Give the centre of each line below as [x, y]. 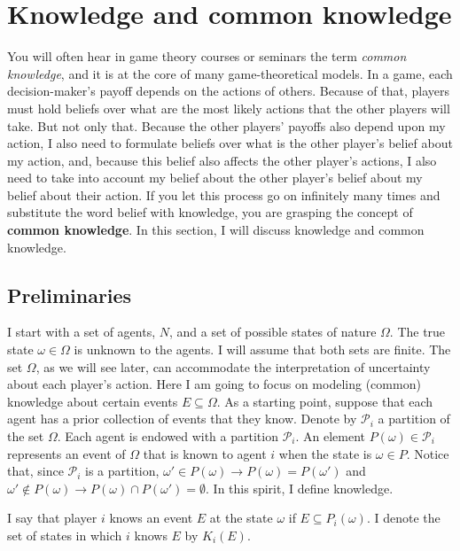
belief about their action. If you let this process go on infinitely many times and [224, 194]
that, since [35, 471]
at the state [241, 518]
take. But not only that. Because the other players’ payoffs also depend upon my [226, 125]
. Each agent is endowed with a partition [168, 436]
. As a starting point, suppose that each [325, 401]
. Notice [428, 453]
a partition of [414, 419]
